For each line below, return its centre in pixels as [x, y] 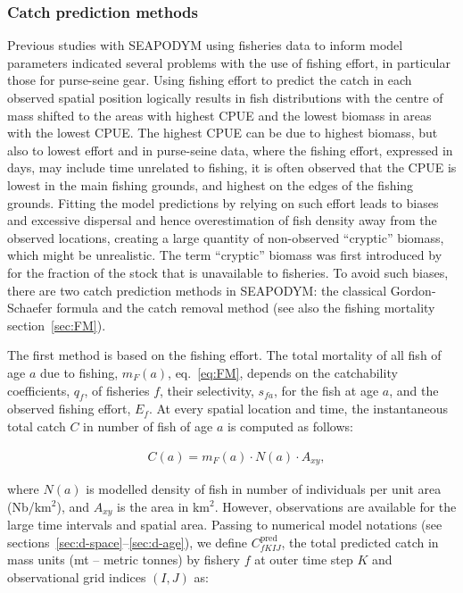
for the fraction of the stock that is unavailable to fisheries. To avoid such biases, [228, 272]
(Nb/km [29, 506]
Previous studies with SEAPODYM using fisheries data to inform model [205, 45]
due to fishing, [79, 372]
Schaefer [30, 308]
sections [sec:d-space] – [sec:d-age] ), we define [128, 542]
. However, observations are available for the [335, 506]
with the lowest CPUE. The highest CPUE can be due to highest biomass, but [223, 133]
